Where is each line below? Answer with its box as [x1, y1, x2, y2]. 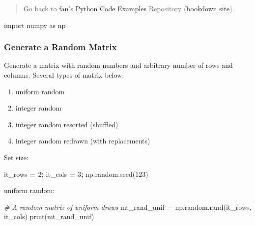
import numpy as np [4, 20, 66, 30]
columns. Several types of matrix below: [4, 70, 124, 80]
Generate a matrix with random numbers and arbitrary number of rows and [4, 60, 233, 70]
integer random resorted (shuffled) [15, 119, 118, 129]
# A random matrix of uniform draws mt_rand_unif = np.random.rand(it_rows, [4, 201, 252, 212]
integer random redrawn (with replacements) [15, 136, 150, 146]
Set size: [4, 152, 28, 162]
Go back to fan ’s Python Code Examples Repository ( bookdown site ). [23, 3, 234, 13]
